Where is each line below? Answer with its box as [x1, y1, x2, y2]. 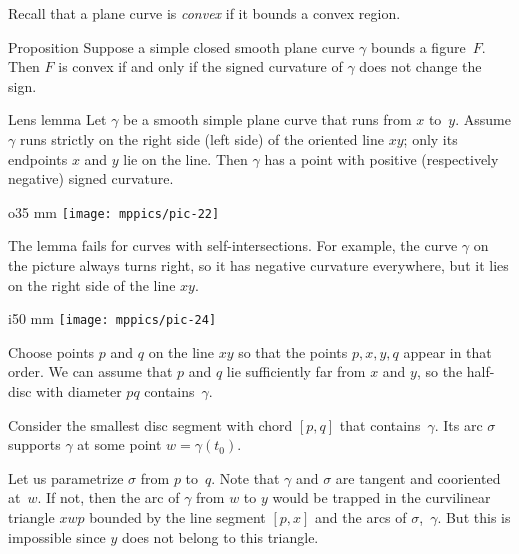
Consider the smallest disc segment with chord [8, 414, 293, 435]
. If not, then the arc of [37, 487, 180, 508]
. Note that [211, 467, 280, 488]
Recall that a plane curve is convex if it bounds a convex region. [8, 3, 401, 23]
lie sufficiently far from [226, 361, 366, 382]
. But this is [437, 507, 511, 527]
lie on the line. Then [123, 148, 248, 169]
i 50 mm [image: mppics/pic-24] [8, 308, 217, 329]
